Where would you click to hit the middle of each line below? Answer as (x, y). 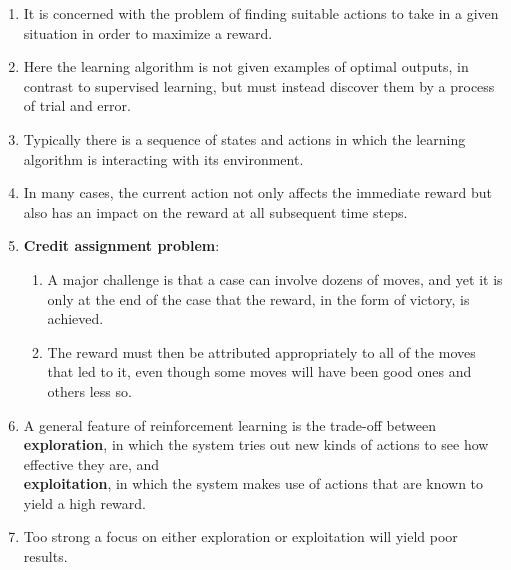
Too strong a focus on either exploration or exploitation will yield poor (240, 536)
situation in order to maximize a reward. (148, 32)
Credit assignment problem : (121, 245)
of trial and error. (77, 105)
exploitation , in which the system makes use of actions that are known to (253, 483)
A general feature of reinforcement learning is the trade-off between (229, 424)
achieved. (75, 318)
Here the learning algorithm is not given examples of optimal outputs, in (246, 66)
